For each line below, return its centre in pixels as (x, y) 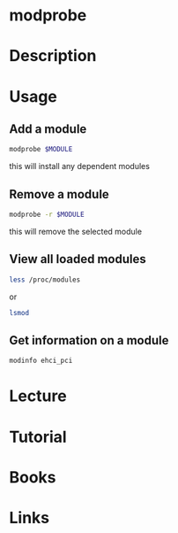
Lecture (38, 396)
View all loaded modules (78, 259)
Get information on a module (89, 340)
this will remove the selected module (76, 231)
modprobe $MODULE (41, 150)
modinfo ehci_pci (41, 361)
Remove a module (59, 194)
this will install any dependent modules (79, 166)
